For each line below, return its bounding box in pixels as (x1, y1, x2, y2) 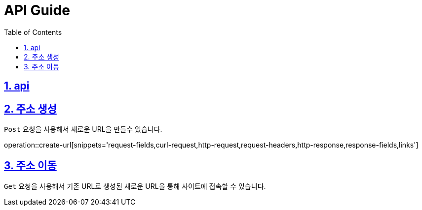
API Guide (4, 2, 70, 19)
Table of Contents (4, 28, 62, 36)
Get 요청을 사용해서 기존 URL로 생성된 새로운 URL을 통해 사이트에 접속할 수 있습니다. (4, 181, 266, 190)
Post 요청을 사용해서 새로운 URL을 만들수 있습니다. (4, 125, 162, 134)
